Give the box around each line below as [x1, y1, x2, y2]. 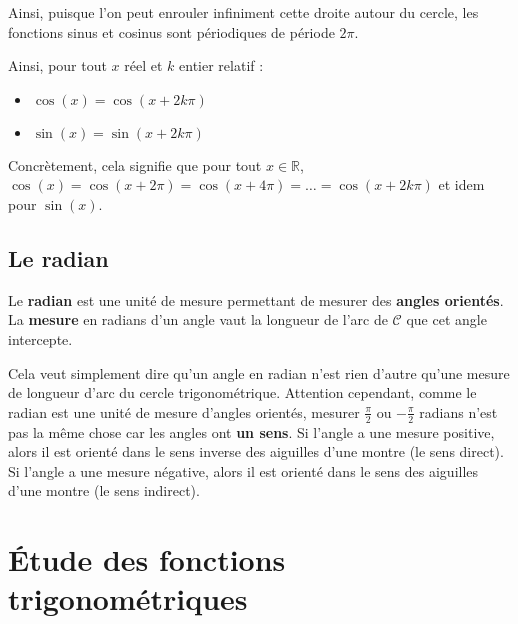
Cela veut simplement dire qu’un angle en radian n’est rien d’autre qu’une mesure [8, 362, 510, 383]
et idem [438, 174, 485, 195]
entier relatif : [179, 55, 264, 76]
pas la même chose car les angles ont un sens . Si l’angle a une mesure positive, [8, 421, 495, 442]
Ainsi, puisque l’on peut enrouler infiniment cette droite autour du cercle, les [8, 2, 479, 22]
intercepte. [8, 328, 73, 349]
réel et [124, 55, 163, 76]
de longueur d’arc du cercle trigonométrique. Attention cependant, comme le [8, 382, 477, 403]
